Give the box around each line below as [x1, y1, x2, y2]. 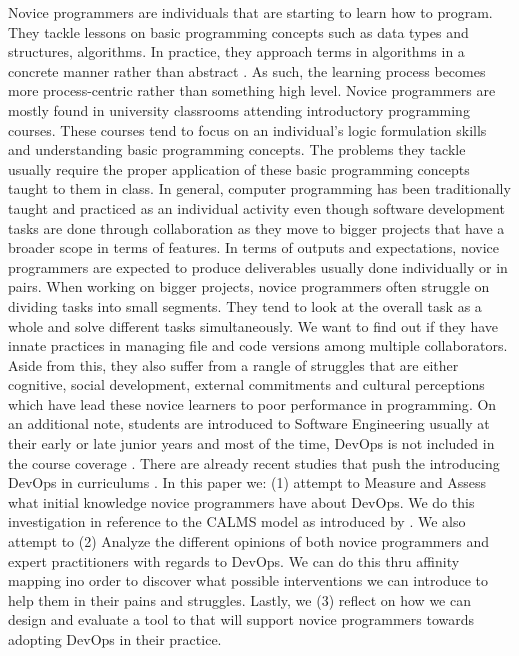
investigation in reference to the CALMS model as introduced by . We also [8, 511, 466, 532]
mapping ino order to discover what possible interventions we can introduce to [8, 570, 489, 591]
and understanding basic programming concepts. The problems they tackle [8, 139, 466, 160]
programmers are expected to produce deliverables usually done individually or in [8, 256, 508, 277]
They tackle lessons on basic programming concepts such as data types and [8, 21, 469, 42]
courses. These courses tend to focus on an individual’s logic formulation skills [8, 119, 487, 140]
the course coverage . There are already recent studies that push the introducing [8, 452, 500, 473]
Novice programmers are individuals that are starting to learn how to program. [8, 2, 493, 22]
